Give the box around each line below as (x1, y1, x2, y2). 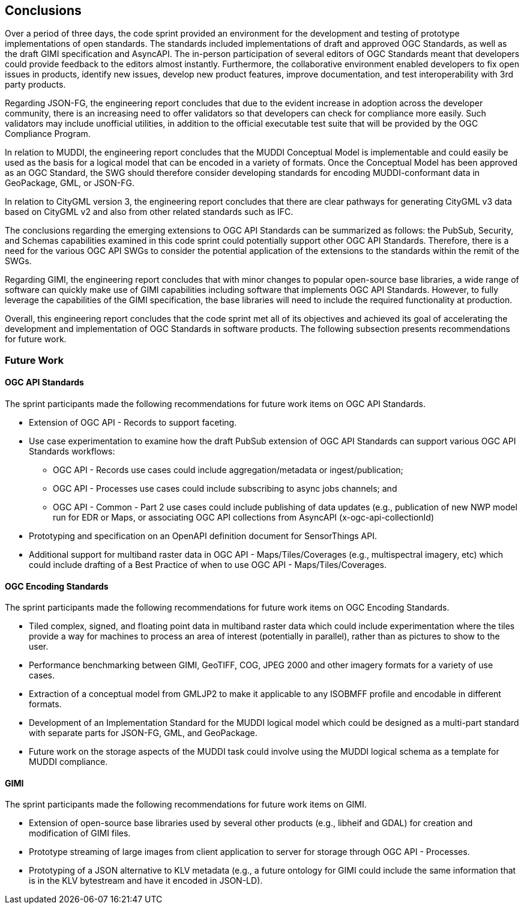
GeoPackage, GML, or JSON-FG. (5, 178, 135, 189)
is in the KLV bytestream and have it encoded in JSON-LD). (29, 875, 263, 886)
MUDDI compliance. (29, 756, 108, 767)
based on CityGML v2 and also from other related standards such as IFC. (5, 207, 294, 217)
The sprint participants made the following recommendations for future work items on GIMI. (5, 799, 367, 810)
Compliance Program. (5, 128, 91, 139)
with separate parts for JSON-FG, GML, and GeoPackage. (29, 728, 257, 738)
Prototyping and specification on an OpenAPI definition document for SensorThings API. (29, 531, 378, 542)
